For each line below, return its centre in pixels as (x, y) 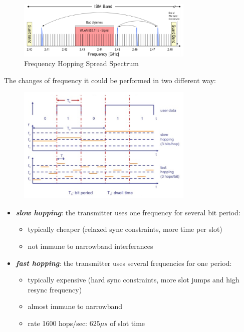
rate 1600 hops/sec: (57, 323)
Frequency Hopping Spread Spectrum (82, 63)
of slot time (128, 323)
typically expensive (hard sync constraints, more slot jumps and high (134, 280)
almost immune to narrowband (75, 306)
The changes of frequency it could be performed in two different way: (110, 80)
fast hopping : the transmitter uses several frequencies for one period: (124, 263)
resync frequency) (55, 289)
